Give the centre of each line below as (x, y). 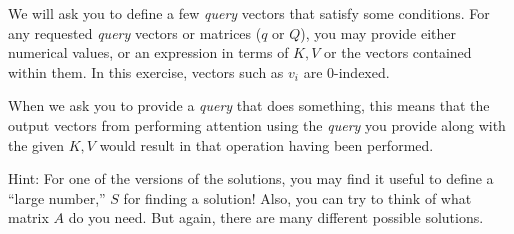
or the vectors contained (398, 52)
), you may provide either (378, 32)
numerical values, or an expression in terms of (148, 52)
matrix (28, 217)
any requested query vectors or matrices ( (135, 32)
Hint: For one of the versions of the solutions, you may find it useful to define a (251, 178)
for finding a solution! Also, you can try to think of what (297, 197)
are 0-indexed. (346, 71)
